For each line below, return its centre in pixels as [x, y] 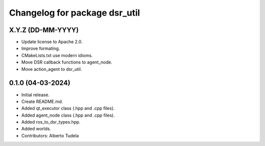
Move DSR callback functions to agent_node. [67, 62]
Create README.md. [42, 101]
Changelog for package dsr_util [75, 13]
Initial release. [35, 95]
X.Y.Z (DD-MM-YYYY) [44, 30]
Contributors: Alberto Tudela [50, 136]
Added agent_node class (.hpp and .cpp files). [68, 115]
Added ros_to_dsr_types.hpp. [51, 122]
